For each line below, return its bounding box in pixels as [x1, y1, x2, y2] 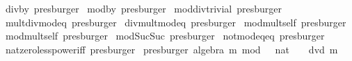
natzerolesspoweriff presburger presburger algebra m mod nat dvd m [5, 42, 338, 56]
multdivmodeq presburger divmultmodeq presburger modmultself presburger [5, 15, 346, 29]
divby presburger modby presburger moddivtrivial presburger [5, 1, 282, 15]
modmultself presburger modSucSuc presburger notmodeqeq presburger [5, 28, 325, 43]
